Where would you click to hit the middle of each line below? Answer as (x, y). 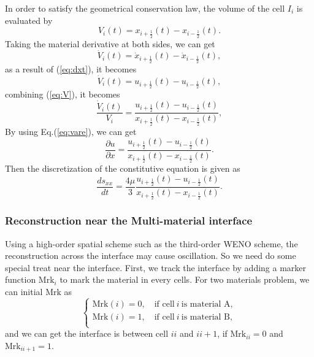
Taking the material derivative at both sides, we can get (110, 43)
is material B (205, 317)
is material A (206, 304)
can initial (24, 292)
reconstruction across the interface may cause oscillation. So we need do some (151, 255)
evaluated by (29, 20)
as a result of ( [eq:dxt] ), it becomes (71, 68)
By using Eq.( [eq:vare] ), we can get (71, 131)
